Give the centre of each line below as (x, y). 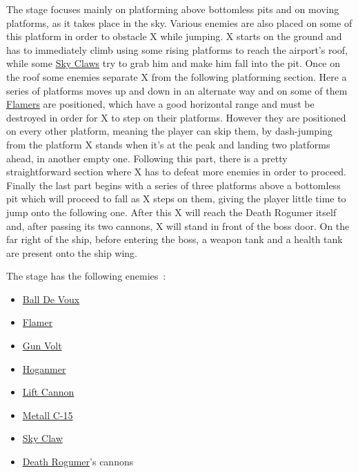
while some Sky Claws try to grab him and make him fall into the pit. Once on (173, 63)
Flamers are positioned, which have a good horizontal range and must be (160, 104)
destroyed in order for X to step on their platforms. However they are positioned (176, 117)
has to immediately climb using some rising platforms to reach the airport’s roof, (177, 49)
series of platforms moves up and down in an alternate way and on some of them (177, 90)
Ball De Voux (51, 299)
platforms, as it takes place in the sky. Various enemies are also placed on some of (179, 22)
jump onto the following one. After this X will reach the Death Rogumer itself (171, 212)
